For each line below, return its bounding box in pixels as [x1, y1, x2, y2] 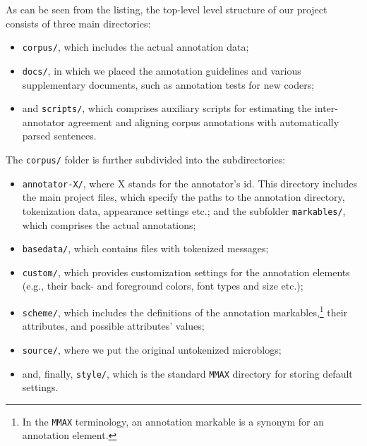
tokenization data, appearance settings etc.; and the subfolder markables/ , [22, 203, 346, 218]
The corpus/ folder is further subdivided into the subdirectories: [6, 151, 286, 166]
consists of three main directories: [6, 16, 151, 30]
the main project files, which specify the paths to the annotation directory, [22, 190, 345, 204]
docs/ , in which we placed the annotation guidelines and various [22, 63, 301, 78]
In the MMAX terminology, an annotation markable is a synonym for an [22, 414, 324, 428]
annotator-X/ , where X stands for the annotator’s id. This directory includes [22, 175, 358, 190]
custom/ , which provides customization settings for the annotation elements [22, 264, 350, 279]
